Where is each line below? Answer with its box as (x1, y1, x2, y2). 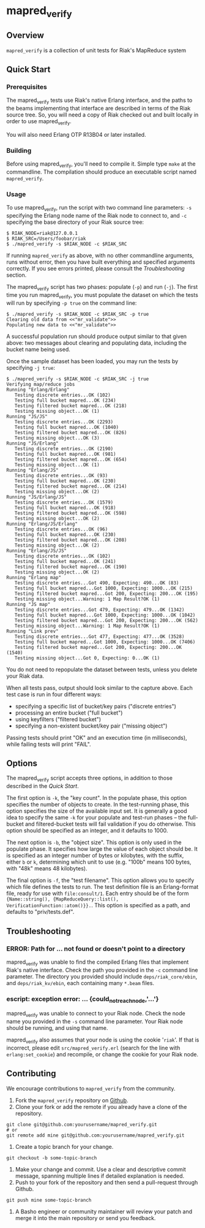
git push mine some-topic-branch (6, 1197, 92, 1203)
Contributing (6, 1069, 56, 1079)
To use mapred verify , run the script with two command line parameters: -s (6, 204, 192, 213)
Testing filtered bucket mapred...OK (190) (14, 564, 127, 570)
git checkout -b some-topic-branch (6, 1154, 97, 1161)
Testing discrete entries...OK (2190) (14, 445, 114, 451)
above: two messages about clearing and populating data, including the (6, 339, 187, 347)
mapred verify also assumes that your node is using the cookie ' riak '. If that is (6, 1036, 199, 1045)
